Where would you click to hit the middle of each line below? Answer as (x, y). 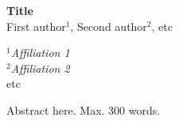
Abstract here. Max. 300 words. (84, 110)
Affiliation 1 (40, 53)
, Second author (109, 26)
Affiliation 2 (40, 68)
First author (36, 26)
